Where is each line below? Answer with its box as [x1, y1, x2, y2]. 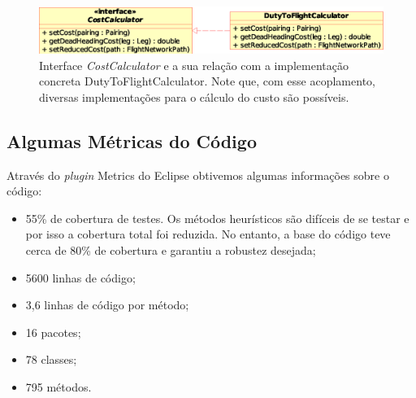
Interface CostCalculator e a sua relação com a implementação [39, 56, 349, 73]
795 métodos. [25, 378, 92, 395]
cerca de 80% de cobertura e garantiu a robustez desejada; [25, 241, 316, 258]
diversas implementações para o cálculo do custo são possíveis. [39, 88, 349, 105]
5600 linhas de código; [25, 269, 136, 286]
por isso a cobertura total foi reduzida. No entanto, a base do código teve [25, 225, 391, 243]
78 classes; [25, 351, 77, 368]
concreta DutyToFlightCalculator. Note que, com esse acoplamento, [39, 72, 375, 90]
